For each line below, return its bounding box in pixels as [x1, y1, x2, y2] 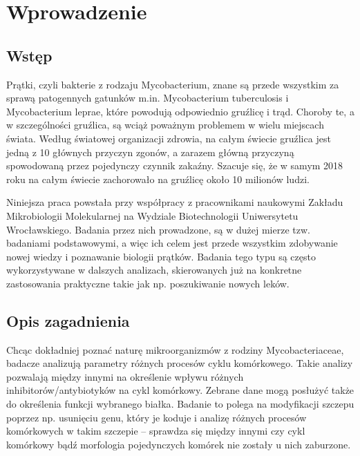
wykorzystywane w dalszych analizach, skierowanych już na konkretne [6, 263, 302, 277]
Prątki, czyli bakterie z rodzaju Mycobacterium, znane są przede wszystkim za [6, 77, 339, 91]
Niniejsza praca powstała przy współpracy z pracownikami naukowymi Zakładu [6, 195, 343, 209]
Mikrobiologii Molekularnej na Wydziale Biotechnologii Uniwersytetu [6, 208, 299, 222]
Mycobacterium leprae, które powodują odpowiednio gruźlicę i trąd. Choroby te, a [6, 104, 354, 118]
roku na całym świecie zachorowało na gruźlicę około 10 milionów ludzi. [6, 171, 310, 186]
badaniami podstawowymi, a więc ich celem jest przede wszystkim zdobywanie [6, 236, 338, 250]
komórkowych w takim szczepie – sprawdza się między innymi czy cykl [6, 424, 305, 438]
